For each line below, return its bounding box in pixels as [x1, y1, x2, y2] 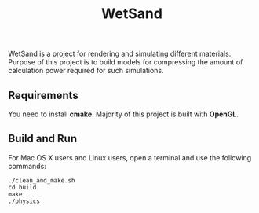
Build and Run [8, 132, 77, 145]
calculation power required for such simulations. [8, 66, 164, 75]
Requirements [8, 88, 78, 102]
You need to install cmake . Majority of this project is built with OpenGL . [8, 109, 239, 119]
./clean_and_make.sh [8, 176, 76, 185]
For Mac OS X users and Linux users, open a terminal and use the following [8, 152, 252, 162]
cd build [8, 183, 37, 191]
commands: [8, 161, 47, 171]
